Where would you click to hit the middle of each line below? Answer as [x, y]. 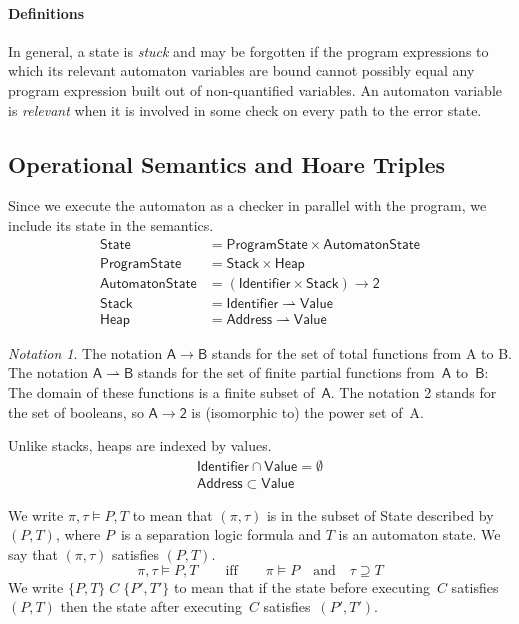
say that [33, 553]
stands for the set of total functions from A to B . [361, 352]
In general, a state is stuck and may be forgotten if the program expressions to [248, 50]
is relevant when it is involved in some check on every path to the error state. [245, 109]
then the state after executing [151, 606]
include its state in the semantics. [111, 224]
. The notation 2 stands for [413, 391]
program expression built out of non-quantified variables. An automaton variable [255, 89]
